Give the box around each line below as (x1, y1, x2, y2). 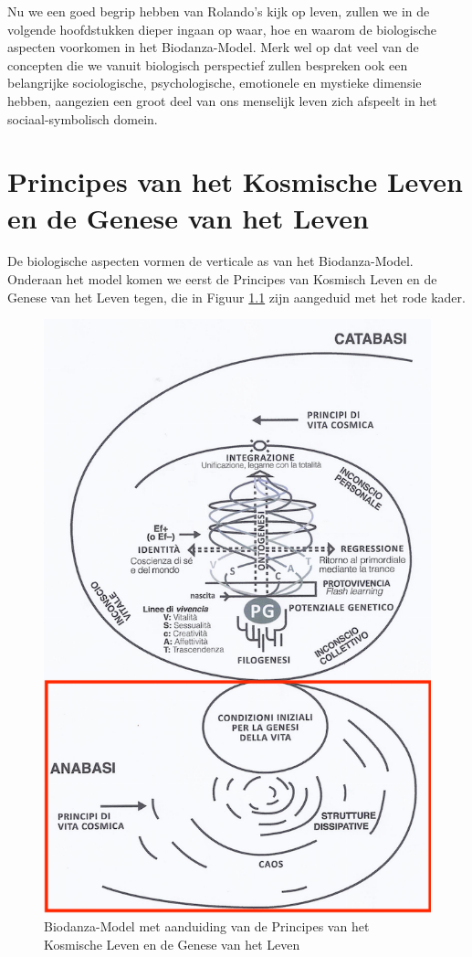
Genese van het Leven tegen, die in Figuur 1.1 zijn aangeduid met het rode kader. (7, 287, 466, 306)
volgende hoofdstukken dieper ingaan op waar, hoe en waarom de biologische (7, 19, 437, 38)
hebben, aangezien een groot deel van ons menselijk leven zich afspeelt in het (7, 90, 437, 110)
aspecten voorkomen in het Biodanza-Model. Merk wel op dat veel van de (7, 37, 419, 57)
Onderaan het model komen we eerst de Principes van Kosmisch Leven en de (7, 270, 437, 289)
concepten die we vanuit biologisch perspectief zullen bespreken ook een (7, 55, 408, 74)
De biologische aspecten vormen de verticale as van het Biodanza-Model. (7, 251, 414, 271)
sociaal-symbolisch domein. (7, 109, 158, 128)
